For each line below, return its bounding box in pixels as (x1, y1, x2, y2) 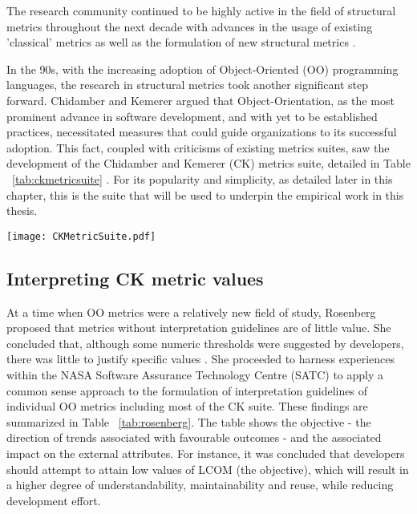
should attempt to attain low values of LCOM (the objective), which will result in (6, 460, 409, 477)
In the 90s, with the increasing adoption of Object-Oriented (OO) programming (6, 60, 399, 77)
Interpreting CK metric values (6, 265, 264, 290)
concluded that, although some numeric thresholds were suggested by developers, (6, 334, 404, 351)
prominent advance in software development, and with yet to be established (6, 107, 378, 124)
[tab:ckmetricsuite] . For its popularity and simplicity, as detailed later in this (12, 170, 393, 187)
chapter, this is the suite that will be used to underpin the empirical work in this (6, 186, 404, 203)
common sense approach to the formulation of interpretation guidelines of (6, 382, 367, 399)
